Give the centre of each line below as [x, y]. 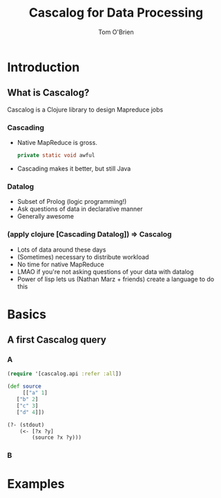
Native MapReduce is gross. [57, 143]
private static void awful [56, 155]
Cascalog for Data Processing [116, 13]
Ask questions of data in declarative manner [80, 209]
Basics [27, 314]
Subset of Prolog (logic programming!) [72, 202]
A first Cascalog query [57, 340]
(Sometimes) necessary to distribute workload [83, 257]
